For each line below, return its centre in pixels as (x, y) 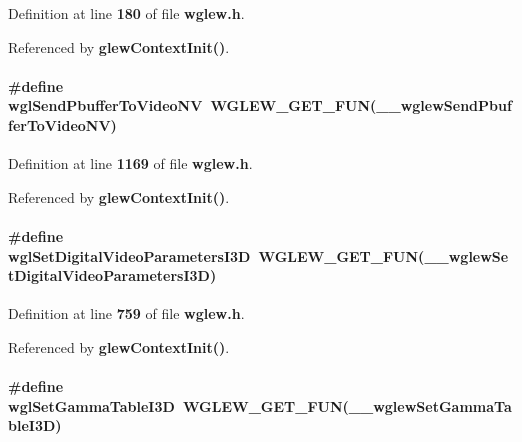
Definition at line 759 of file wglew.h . (126, 313)
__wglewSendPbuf (444, 105)
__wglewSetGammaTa (430, 405)
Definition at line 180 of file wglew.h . (126, 13)
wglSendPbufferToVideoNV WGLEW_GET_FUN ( (192, 105)
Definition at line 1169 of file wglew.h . (130, 163)
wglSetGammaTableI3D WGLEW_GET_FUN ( (178, 405)
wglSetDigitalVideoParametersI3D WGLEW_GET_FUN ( (216, 255)
